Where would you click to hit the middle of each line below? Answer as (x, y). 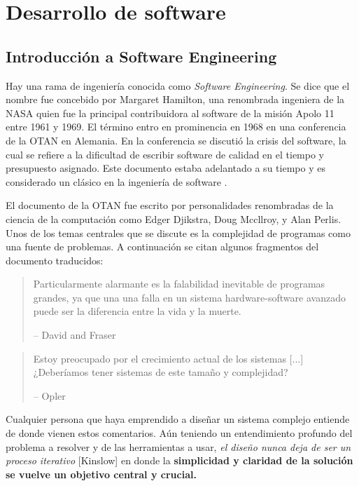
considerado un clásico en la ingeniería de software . (117, 181)
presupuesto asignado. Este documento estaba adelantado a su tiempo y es (166, 168)
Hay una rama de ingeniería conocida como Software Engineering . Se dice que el (178, 85)
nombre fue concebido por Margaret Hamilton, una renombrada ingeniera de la (175, 99)
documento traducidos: (55, 260)
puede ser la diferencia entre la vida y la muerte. (137, 311)
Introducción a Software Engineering (141, 56)
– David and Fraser (75, 335)
